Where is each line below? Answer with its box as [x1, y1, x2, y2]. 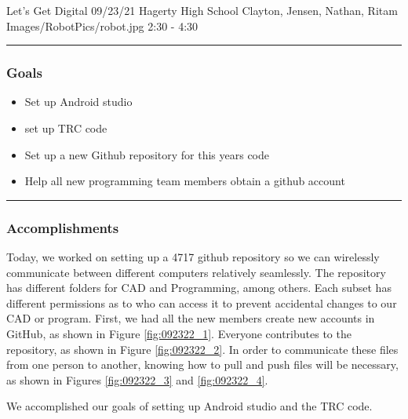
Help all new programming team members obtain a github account [24, 173, 345, 189]
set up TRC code [24, 120, 107, 136]
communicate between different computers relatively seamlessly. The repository [6, 264, 386, 280]
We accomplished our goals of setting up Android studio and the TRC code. [6, 398, 373, 414]
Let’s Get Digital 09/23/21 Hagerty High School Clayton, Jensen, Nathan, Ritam [6, 2, 398, 18]
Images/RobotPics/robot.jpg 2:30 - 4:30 [6, 17, 199, 34]
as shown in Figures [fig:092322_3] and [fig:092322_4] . [6, 371, 268, 388]
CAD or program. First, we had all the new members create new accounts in [6, 310, 375, 326]
